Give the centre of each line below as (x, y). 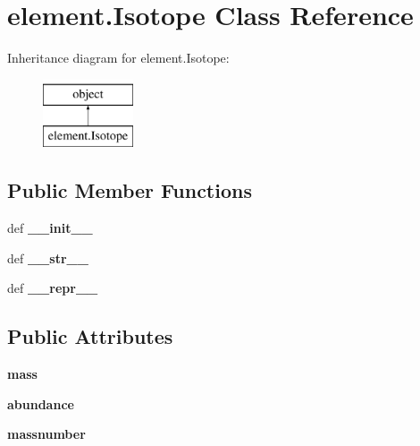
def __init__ (50, 228)
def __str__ (48, 257)
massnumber (46, 434)
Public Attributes (90, 336)
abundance (41, 403)
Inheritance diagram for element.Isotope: (118, 58)
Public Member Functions (130, 190)
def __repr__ (53, 288)
